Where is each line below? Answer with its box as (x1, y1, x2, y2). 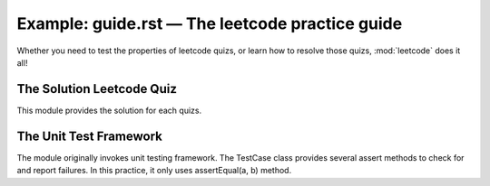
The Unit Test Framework (16, 128, 162, 144)
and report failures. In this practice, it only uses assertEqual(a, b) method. (16, 165, 292, 176)
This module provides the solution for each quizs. (16, 105, 202, 116)
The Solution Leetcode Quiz (16, 81, 177, 97)
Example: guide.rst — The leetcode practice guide (16, 14, 403, 33)
